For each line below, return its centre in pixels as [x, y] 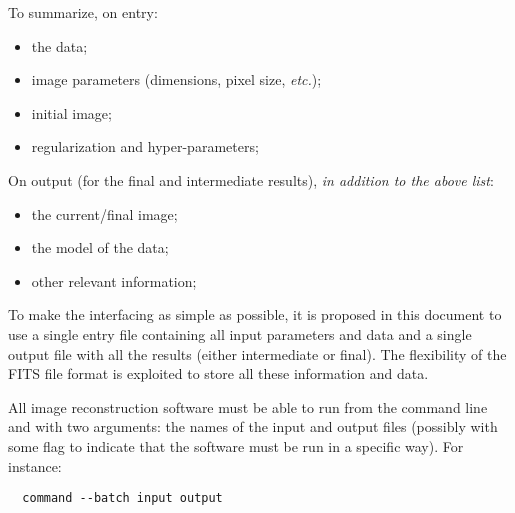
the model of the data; [100, 247]
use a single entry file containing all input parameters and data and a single [240, 333]
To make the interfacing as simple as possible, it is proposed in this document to [255, 314]
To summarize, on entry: [83, 12]
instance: [35, 465]
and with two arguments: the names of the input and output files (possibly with [253, 426]
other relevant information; [114, 280]
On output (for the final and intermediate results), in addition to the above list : [251, 179]
